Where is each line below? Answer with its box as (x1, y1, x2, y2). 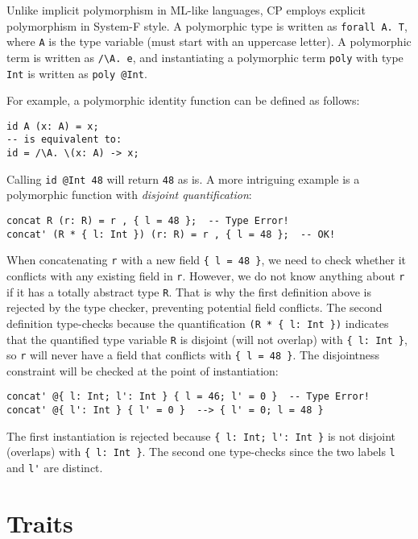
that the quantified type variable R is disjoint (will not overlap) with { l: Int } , (6, 330, 408, 347)
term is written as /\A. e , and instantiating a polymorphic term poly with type (6, 48, 404, 65)
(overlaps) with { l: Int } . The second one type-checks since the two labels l (6, 443, 395, 460)
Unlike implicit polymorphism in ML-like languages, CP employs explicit (6, 2, 366, 18)
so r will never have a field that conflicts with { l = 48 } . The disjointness (6, 346, 380, 363)
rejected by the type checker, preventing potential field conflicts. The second (6, 299, 383, 316)
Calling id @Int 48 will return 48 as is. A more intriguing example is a (6, 170, 360, 187)
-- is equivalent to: (6, 134, 122, 146)
